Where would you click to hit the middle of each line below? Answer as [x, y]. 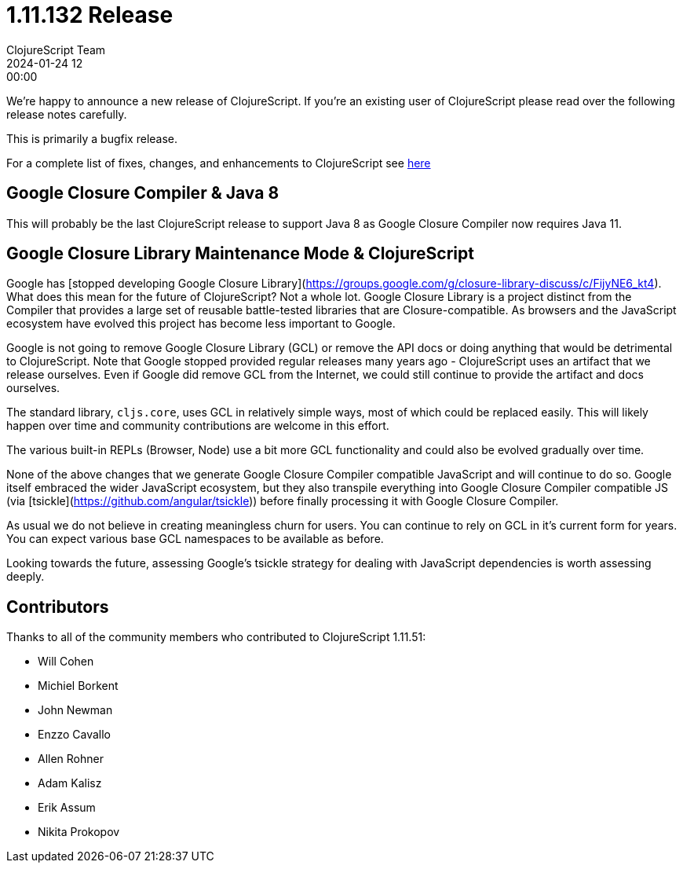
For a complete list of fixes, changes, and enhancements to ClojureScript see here [219, 163]
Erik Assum [67, 808]
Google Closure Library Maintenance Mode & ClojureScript [240, 254]
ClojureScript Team [56, 49]
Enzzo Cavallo [74, 735]
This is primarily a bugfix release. [92, 138]
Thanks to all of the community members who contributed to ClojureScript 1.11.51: [216, 637]
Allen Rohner [71, 759]
